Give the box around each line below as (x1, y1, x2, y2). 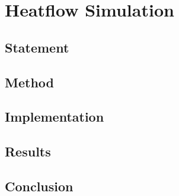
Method (5, 73, 54, 91)
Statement (5, 38, 69, 56)
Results (5, 142, 51, 161)
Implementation (5, 107, 104, 126)
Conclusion (5, 177, 73, 195)
